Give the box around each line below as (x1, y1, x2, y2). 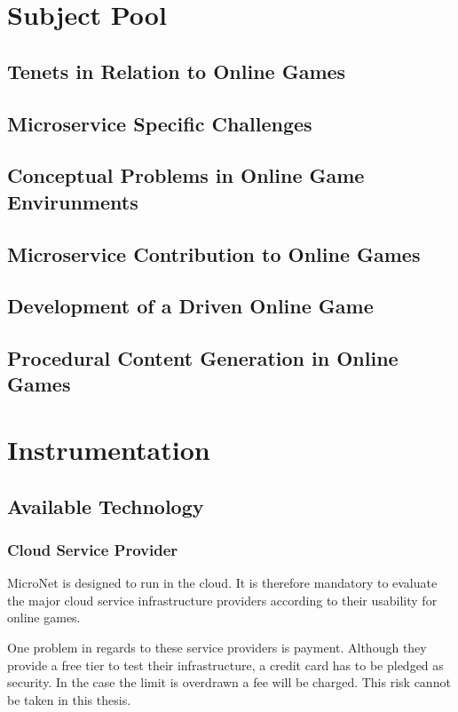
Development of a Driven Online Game (7, 292, 374, 320)
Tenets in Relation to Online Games (7, 57, 346, 84)
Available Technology (7, 492, 204, 519)
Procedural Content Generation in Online (7, 344, 399, 372)
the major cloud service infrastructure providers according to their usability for (7, 590, 438, 609)
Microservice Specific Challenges (7, 109, 312, 137)
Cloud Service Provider (7, 538, 178, 560)
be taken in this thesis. (7, 690, 131, 708)
